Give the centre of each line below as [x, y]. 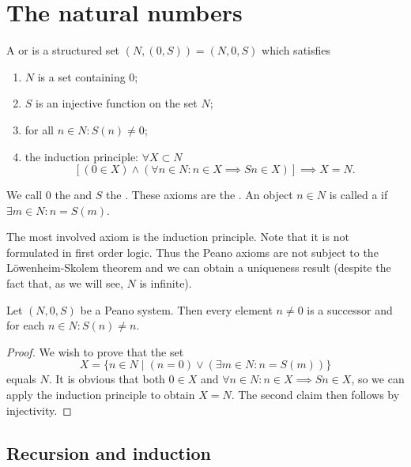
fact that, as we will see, [65, 283]
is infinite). [166, 283]
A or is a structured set [63, 50]
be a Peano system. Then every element [176, 309]
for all [40, 129]
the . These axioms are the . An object [200, 195]
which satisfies [296, 50]
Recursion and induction [109, 452]
